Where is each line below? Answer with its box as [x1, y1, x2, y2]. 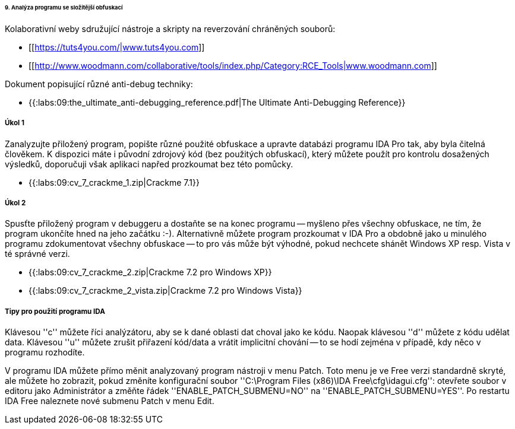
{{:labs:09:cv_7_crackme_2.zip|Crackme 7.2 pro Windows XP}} [29, 267, 272, 278]
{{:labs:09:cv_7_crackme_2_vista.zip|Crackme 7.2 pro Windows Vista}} [29, 285, 302, 296]
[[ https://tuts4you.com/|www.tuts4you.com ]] [29, 42, 205, 52]
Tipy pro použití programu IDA [5, 307, 105, 316]
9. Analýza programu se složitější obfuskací [5, 4, 123, 11]
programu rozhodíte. [5, 347, 85, 358]
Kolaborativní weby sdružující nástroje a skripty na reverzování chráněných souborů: [5, 23, 336, 34]
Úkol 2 [5, 199, 26, 208]
